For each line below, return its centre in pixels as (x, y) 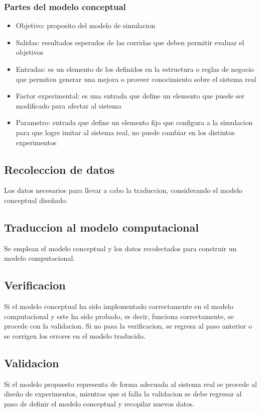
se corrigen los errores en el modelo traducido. (75, 335)
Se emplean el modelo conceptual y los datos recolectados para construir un (120, 248)
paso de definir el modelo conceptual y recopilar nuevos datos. (99, 403)
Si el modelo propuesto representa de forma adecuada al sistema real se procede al (130, 384)
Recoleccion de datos (59, 169)
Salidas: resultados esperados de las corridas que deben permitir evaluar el (130, 42)
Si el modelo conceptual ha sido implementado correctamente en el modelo (119, 306)
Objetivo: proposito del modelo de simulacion (86, 25)
